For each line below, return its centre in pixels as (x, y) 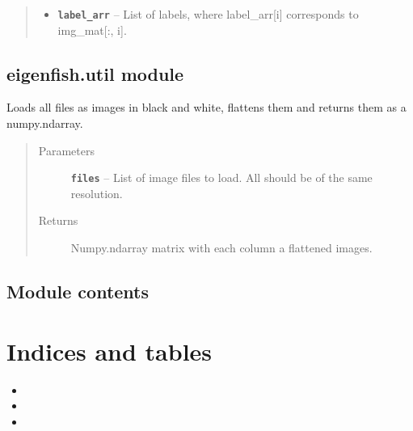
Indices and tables (110, 351)
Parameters (66, 150)
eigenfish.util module (95, 73)
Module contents (78, 292)
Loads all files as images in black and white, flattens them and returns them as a (206, 107)
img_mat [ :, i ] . (92, 30)
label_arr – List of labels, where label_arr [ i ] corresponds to (208, 14)
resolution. (97, 193)
